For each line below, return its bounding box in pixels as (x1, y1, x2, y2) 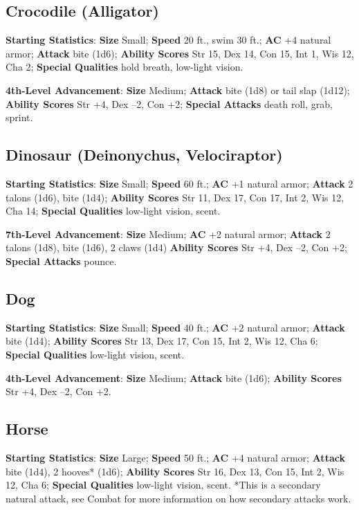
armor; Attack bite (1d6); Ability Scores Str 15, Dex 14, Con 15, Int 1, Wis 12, (6, 46, 354, 60)
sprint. (6, 110, 33, 125)
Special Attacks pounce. (6, 253, 117, 268)
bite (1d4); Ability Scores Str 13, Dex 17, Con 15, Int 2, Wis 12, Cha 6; (6, 334, 318, 348)
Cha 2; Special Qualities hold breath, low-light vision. (6, 60, 243, 74)
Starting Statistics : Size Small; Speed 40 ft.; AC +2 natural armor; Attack (6, 320, 345, 334)
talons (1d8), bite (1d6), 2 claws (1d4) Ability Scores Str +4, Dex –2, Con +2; (6, 240, 347, 255)
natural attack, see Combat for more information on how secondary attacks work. (6, 491, 351, 505)
